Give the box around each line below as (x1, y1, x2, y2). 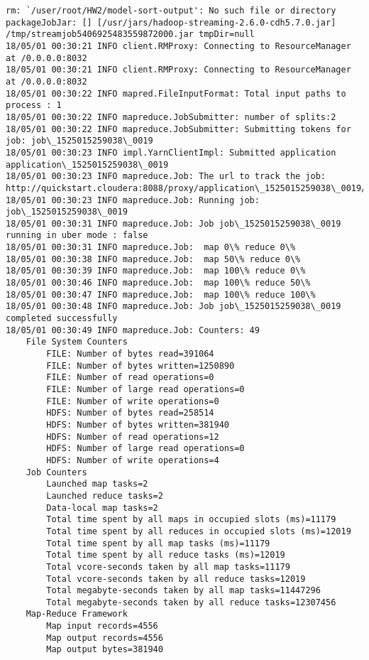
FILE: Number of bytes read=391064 (46, 349, 214, 359)
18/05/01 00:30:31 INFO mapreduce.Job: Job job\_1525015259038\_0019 (6, 218, 341, 229)
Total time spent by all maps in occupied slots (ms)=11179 (46, 514, 336, 525)
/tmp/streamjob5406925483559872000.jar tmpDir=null (6, 29, 255, 40)
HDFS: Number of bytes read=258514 (46, 408, 214, 418)
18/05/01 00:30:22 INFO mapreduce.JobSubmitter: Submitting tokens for (6, 124, 351, 134)
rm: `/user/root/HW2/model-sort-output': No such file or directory (6, 6, 336, 16)
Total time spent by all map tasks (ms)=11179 (46, 538, 270, 548)
